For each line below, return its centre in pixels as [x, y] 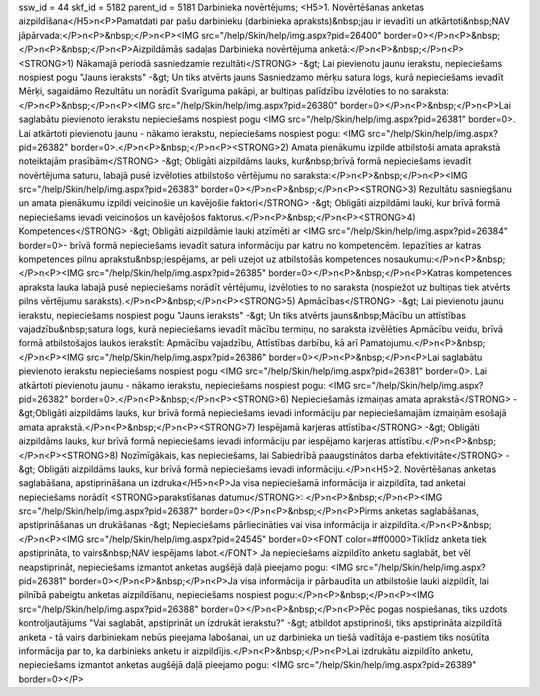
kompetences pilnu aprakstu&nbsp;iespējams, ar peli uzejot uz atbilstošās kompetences [200, 259]
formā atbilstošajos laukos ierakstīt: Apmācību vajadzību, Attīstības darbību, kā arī [188, 343]
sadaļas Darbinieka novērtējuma [251, 49]
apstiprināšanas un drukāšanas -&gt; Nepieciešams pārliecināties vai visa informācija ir [198, 525]
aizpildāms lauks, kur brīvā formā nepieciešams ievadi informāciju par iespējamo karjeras [202, 441]
